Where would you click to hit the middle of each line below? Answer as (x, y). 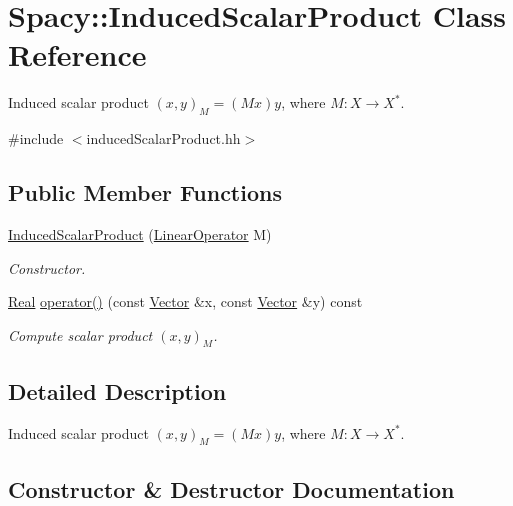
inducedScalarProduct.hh (163, 138)
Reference (77, 54)
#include (36, 138)
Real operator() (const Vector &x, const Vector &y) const (185, 301)
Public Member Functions (145, 192)
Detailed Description (117, 390)
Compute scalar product (80, 334)
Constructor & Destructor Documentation (231, 488)
